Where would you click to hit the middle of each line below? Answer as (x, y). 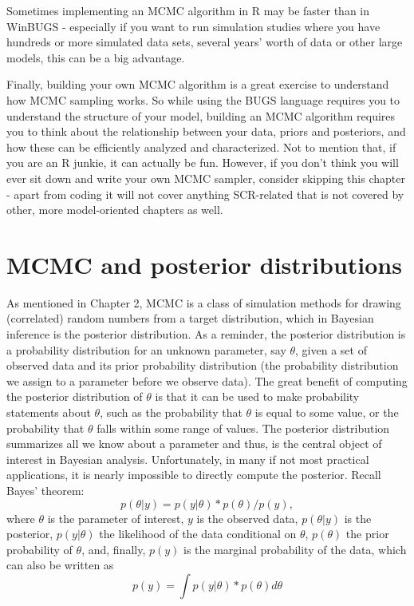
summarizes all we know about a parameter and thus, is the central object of (194, 444)
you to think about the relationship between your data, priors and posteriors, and (206, 131)
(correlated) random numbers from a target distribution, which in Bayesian (190, 318)
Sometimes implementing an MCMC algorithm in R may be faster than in (188, 10)
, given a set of (331, 349)
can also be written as (60, 565)
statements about (49, 412)
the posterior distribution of (75, 396)
